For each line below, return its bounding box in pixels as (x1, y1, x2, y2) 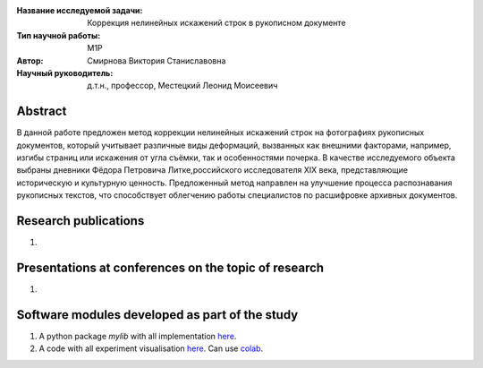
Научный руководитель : (16, 67, 114, 78)
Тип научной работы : (16, 30, 101, 40)
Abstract (16, 104, 67, 119)
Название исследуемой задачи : (16, 5, 143, 15)
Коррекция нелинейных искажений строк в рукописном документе (87, 18, 346, 29)
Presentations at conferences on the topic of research (16, 260, 325, 275)
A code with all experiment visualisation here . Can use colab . (38, 343, 264, 354)
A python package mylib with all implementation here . (38, 330, 237, 341)
